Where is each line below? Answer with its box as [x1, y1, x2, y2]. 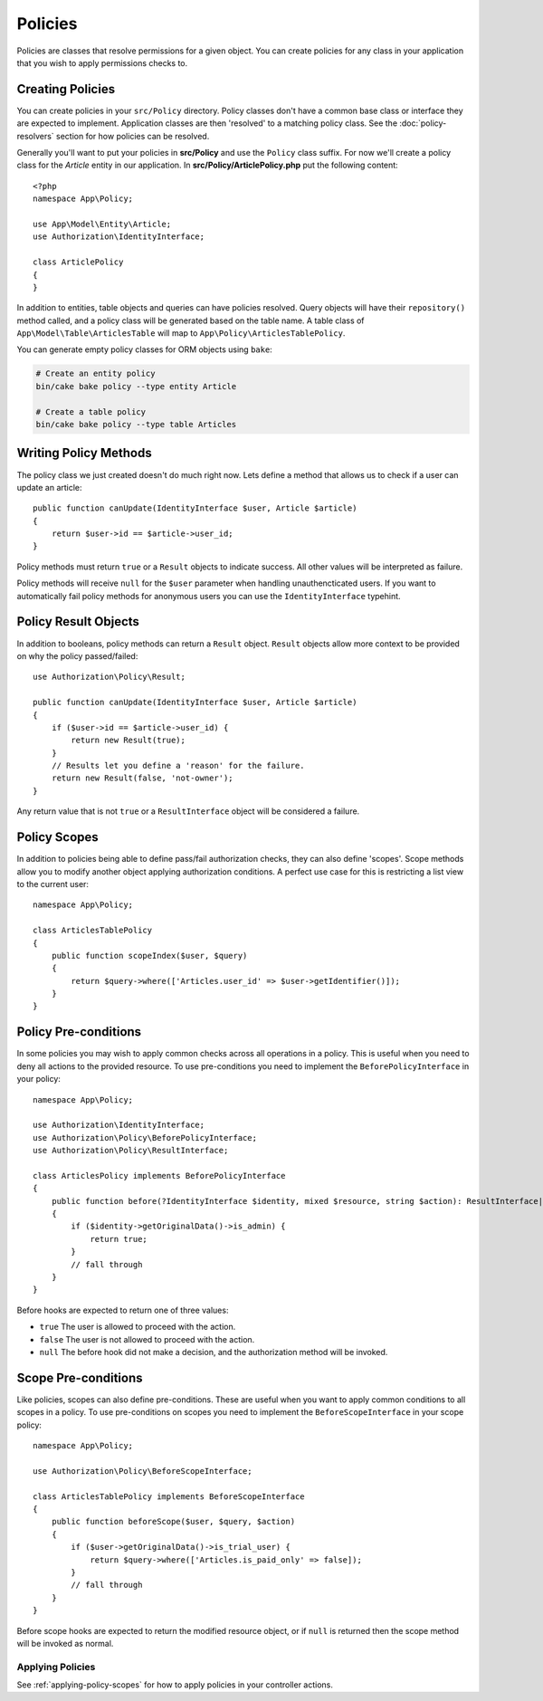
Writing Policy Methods [16, 445, 153, 461]
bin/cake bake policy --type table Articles [35, 419, 237, 430]
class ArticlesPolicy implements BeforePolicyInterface [33, 1171, 286, 1180]
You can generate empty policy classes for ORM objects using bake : [16, 344, 273, 355]
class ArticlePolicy [33, 257, 124, 267]
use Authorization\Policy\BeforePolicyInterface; [33, 1132, 258, 1142]
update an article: [16, 482, 82, 492]
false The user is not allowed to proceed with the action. [39, 1333, 255, 1344]
